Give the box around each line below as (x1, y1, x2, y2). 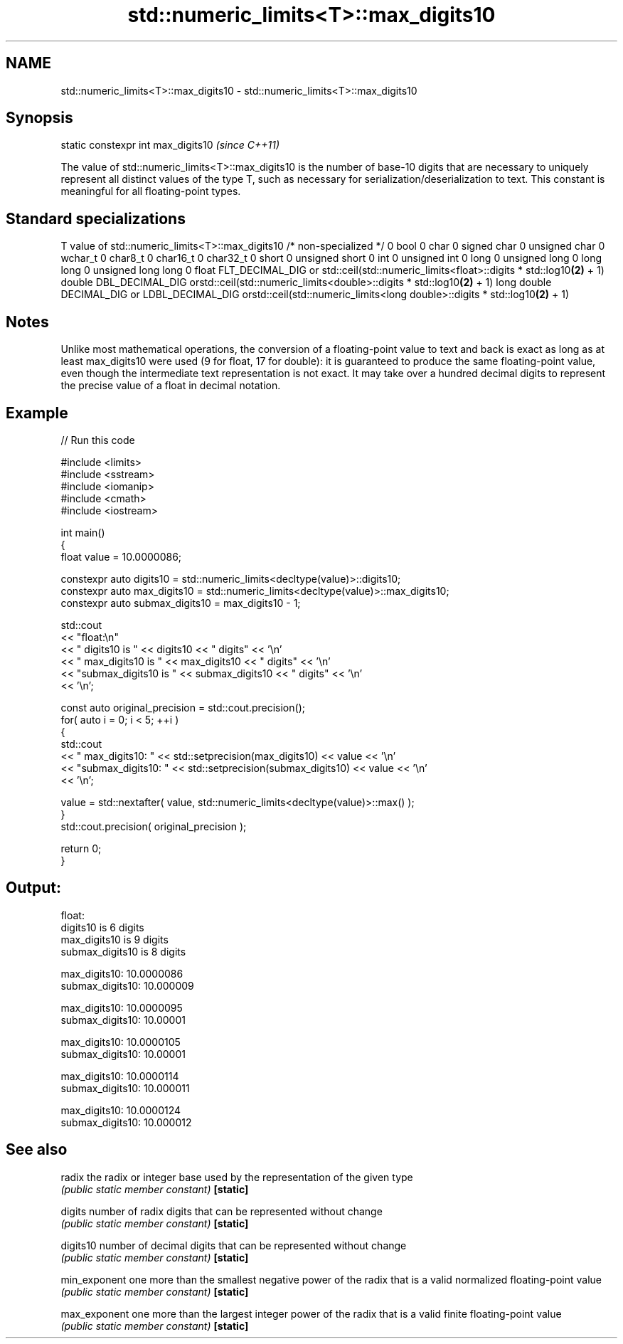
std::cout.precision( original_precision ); (60, 820, 247, 832)
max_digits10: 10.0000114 (60, 1069, 179, 1082)
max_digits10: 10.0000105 (60, 1035, 181, 1048)
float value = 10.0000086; (60, 550, 182, 563)
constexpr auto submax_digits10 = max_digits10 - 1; (60, 596, 301, 609)
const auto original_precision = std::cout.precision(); (60, 701, 305, 714)
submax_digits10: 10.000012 (60, 1116, 192, 1128)
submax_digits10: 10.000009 (60, 979, 194, 992)
